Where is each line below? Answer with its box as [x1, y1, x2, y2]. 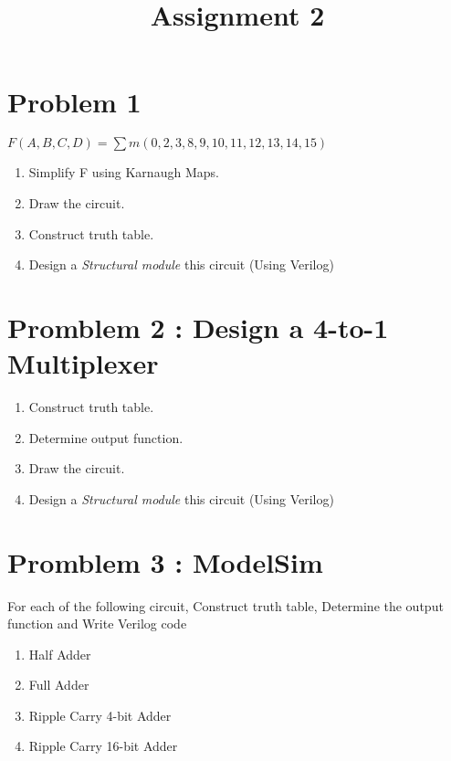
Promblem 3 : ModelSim [7, 543, 323, 580]
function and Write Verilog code [7, 614, 187, 633]
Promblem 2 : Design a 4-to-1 [7, 308, 389, 345]
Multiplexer [7, 344, 159, 382]
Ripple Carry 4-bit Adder [28, 705, 172, 724]
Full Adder [28, 675, 89, 694]
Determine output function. [28, 428, 184, 447]
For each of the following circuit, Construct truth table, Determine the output [7, 596, 444, 615]
